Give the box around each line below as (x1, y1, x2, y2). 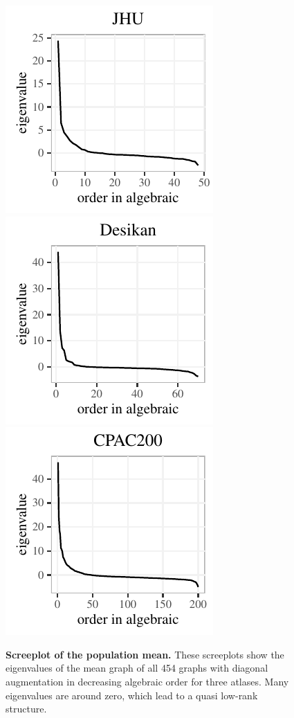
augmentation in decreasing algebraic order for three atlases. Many (6, 674, 289, 688)
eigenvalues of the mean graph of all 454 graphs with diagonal (6, 661, 268, 675)
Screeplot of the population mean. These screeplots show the (6, 647, 284, 661)
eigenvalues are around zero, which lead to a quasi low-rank (6, 688, 258, 702)
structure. (6, 701, 47, 716)
